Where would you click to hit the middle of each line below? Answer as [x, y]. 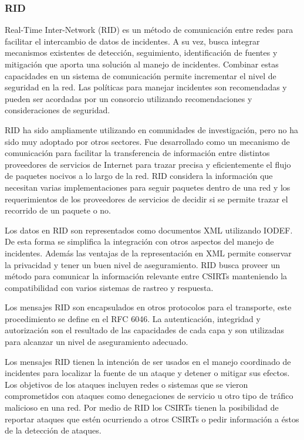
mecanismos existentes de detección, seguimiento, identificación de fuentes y [141, 53]
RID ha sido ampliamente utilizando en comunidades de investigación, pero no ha [151, 129]
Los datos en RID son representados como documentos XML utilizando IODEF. [149, 230]
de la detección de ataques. [53, 430]
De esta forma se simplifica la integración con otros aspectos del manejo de [139, 241]
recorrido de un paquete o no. [58, 210]
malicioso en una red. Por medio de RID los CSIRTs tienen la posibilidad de [142, 407]
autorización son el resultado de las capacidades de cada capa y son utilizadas [145, 330]
